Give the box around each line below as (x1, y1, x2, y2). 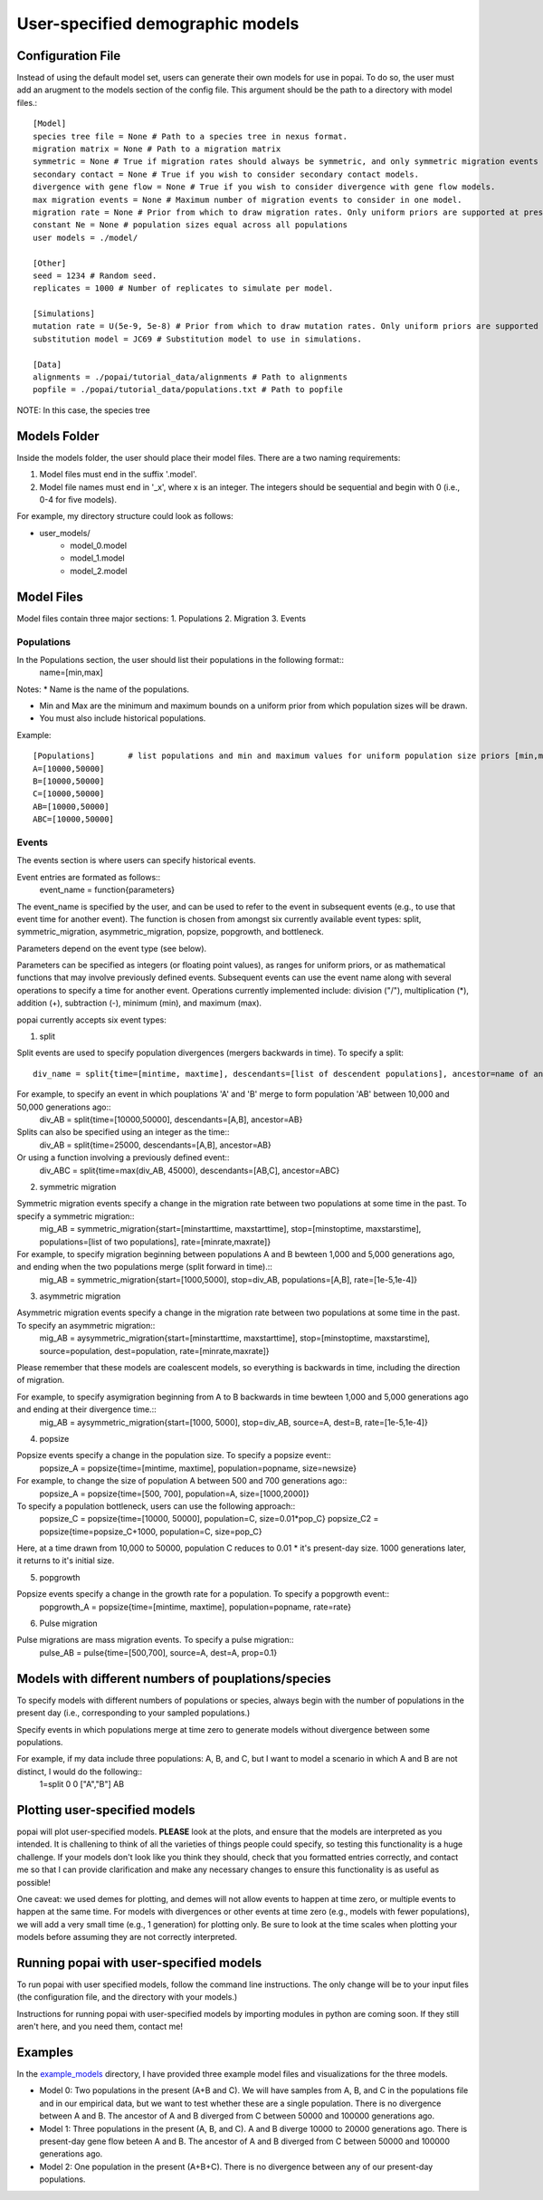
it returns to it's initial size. (16, 1555, 115, 1566)
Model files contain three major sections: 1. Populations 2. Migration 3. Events (16, 612, 307, 624)
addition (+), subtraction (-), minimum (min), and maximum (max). (16, 997, 262, 1009)
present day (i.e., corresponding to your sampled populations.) (16, 1707, 251, 1718)
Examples (16, 2045, 74, 2060)
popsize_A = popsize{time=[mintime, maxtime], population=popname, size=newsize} (39, 1463, 357, 1474)
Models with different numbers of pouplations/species (16, 1671, 332, 1686)
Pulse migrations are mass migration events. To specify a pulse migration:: (16, 1635, 294, 1646)
